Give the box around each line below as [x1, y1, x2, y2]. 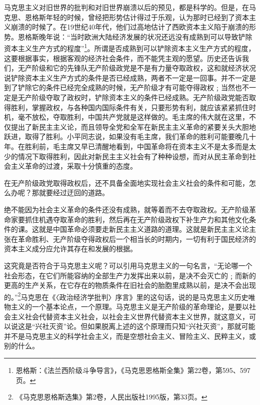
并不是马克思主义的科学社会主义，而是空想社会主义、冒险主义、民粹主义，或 [4, 330, 256, 341]
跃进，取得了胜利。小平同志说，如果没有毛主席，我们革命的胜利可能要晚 [4, 131, 242, 142]
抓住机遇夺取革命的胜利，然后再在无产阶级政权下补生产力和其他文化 [24, 214, 249, 224]
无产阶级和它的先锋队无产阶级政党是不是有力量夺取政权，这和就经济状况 [17, 63, 256, 73]
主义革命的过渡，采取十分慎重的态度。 [10, 161, 137, 171]
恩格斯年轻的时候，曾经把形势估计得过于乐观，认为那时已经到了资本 [24, 12, 249, 22]
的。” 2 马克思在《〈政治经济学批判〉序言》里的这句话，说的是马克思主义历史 [4, 290, 248, 302]
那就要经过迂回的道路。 [31, 187, 109, 198]
